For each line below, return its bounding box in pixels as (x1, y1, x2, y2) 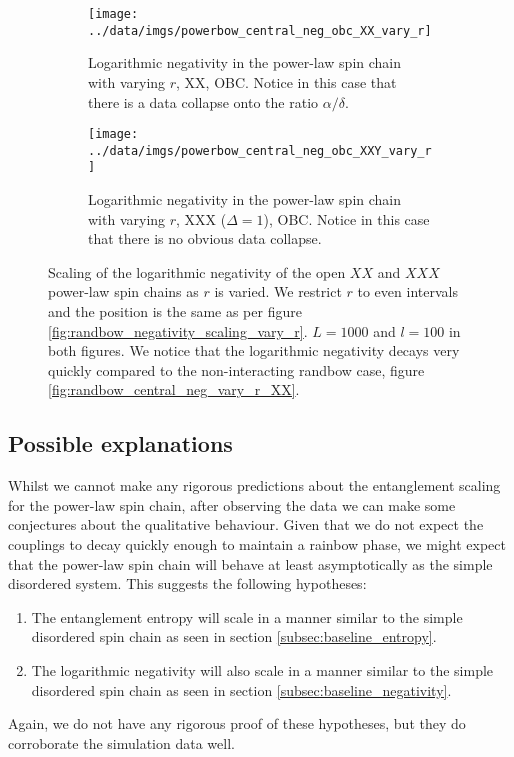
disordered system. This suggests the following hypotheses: (8, 573, 367, 594)
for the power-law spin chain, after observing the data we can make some (8, 494, 456, 515)
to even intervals (357, 281, 458, 302)
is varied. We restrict (214, 281, 342, 302)
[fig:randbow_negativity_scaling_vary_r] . (48, 320, 308, 341)
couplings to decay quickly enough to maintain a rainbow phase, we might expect (8, 533, 506, 554)
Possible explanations (8, 428, 233, 459)
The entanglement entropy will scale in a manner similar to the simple (31, 606, 463, 627)
